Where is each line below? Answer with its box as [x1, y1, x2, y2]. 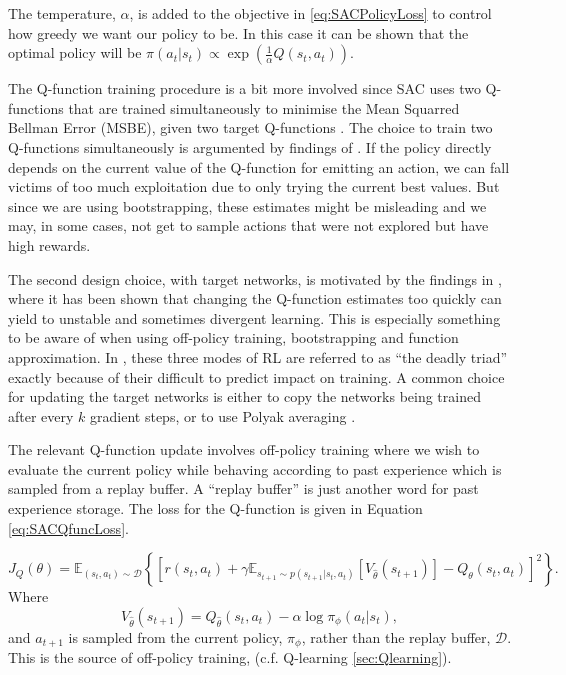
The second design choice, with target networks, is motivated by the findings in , [8, 268, 502, 289]
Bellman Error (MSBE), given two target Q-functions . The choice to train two [8, 117, 493, 138]
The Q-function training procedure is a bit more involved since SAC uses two [8, 78, 481, 99]
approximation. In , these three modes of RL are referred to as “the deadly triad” [8, 346, 508, 367]
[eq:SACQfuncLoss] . [8, 517, 129, 538]
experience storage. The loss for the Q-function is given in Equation [8, 498, 423, 519]
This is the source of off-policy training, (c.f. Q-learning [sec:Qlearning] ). [8, 647, 452, 668]
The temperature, [8, 3, 116, 23]
